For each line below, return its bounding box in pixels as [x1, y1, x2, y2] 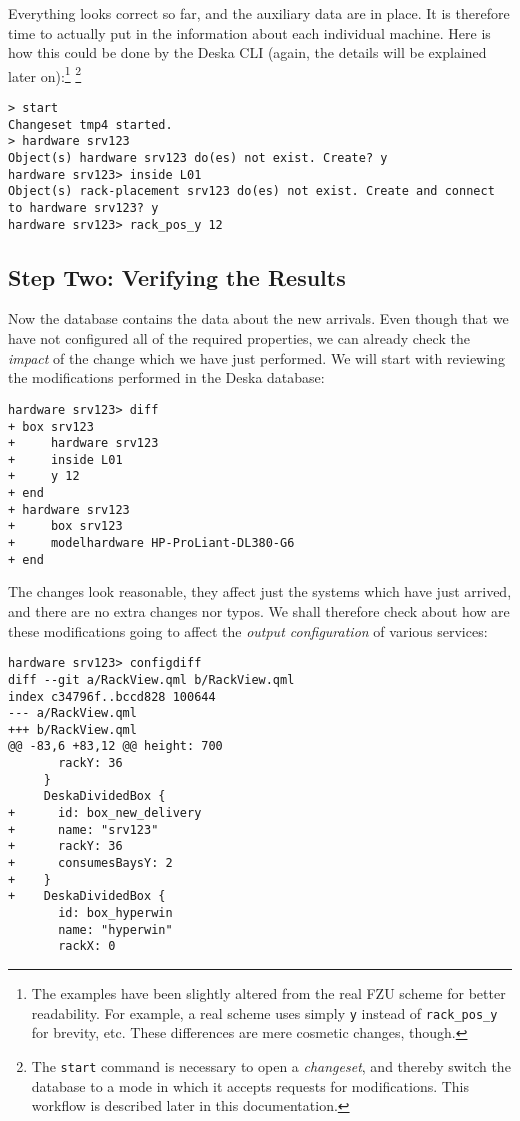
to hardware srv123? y [8, 200, 159, 215]
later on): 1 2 [8, 62, 82, 86]
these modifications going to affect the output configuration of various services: [8, 620, 488, 641]
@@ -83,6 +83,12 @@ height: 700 [8, 739, 223, 754]
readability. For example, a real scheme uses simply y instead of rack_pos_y [31, 1002, 498, 1023]
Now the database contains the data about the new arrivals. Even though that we [8, 308, 509, 329]
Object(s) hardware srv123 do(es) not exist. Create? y [8, 151, 388, 165]
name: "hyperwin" [58, 922, 173, 937]
